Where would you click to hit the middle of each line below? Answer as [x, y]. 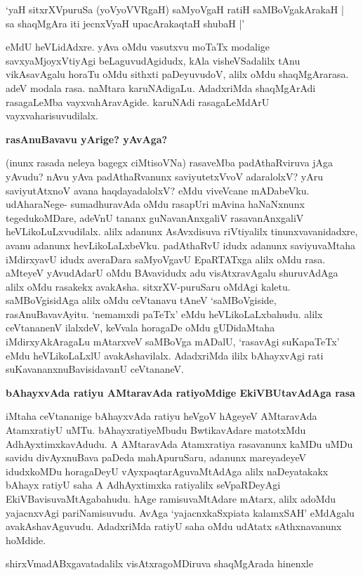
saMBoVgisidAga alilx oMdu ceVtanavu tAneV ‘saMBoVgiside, [141, 300]
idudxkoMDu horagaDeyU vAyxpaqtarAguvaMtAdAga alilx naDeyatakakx [167, 471]
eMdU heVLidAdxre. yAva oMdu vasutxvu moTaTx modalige [138, 47]
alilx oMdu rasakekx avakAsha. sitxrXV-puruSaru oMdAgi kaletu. [148, 286]
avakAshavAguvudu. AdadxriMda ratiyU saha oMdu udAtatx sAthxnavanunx [174, 526]
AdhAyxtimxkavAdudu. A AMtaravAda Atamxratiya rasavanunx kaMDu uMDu [179, 443]
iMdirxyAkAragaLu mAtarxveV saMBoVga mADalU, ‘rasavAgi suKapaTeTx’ [173, 342]
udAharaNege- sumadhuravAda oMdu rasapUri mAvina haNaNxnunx [155, 204]
